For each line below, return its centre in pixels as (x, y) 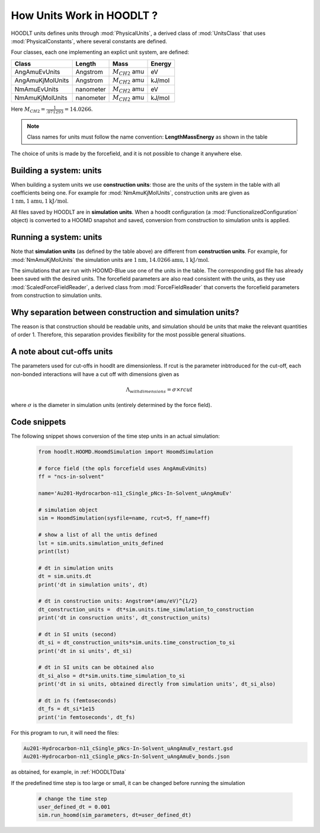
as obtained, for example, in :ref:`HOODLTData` (69, 772)
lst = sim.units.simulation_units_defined (101, 543)
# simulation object (68, 510)
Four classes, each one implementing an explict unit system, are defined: (100, 52)
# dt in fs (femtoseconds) (77, 701)
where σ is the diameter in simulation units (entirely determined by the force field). (111, 405)
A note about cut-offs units (62, 352)
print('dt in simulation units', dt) (93, 584)
